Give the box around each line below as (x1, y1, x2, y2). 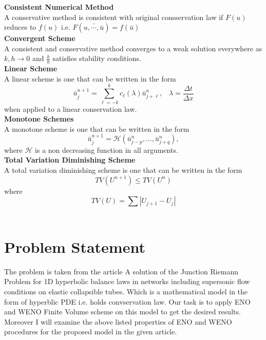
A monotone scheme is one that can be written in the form (4, 123, 189, 134)
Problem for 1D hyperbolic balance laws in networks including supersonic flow (4, 276, 250, 287)
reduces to (4, 22, 36, 32)
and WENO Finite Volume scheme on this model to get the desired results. (4, 306, 241, 317)
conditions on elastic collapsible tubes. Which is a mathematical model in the (4, 286, 248, 296)
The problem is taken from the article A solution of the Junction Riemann (4, 266, 239, 276)
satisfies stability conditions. (52, 53, 141, 64)
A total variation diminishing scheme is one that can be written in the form (4, 164, 242, 175)
